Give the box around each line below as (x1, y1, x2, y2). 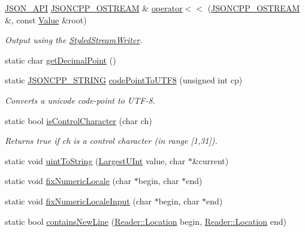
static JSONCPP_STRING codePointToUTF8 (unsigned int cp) (5, 74, 243, 86)
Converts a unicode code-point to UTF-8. (5, 94, 155, 106)
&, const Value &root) (5, 13, 87, 26)
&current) (192, 154, 229, 167)
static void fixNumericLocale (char (5, 174, 132, 187)
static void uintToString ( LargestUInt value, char (5, 154, 186, 167)
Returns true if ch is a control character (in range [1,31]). (5, 134, 218, 147)
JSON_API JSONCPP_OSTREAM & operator (5, 2, 183, 14)
